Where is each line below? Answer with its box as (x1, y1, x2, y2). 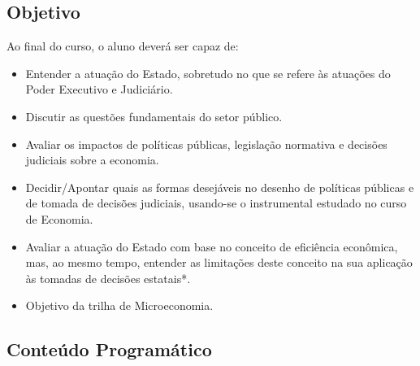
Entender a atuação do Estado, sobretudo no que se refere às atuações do (25, 64, 391, 81)
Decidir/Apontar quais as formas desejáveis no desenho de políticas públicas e (25, 178, 414, 195)
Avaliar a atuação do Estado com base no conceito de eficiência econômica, (25, 237, 398, 255)
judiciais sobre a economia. (25, 151, 159, 168)
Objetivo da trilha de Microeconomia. (25, 297, 214, 314)
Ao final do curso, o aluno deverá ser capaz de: (6, 37, 239, 54)
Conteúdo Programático (6, 337, 212, 362)
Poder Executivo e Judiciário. (25, 81, 173, 98)
